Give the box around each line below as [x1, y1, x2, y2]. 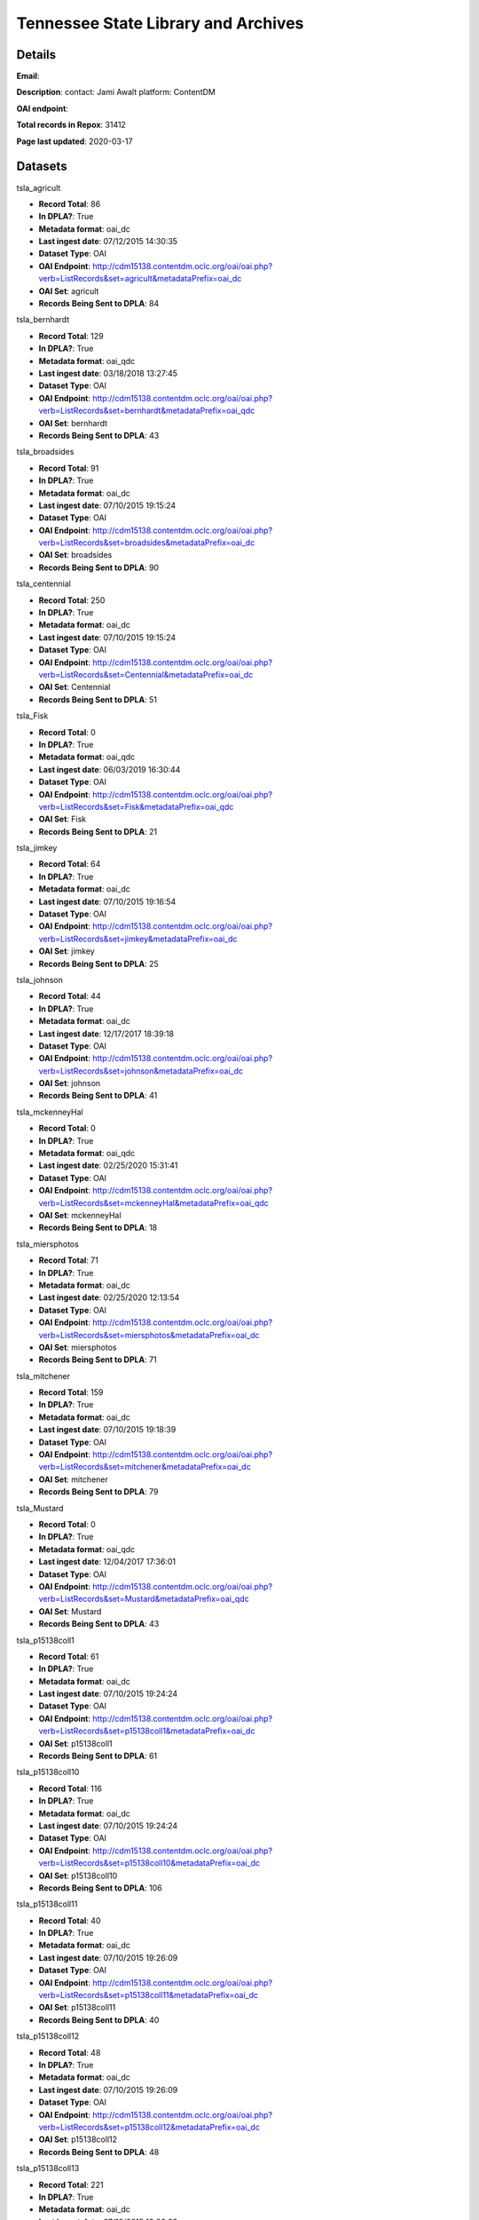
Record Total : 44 [38, 991, 101, 1002]
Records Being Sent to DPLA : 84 [38, 298, 160, 309]
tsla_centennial [16, 578, 71, 590]
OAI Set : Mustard [38, 1606, 102, 1616]
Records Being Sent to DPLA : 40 [38, 2014, 160, 2025]
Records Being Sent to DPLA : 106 [38, 1883, 163, 1893]
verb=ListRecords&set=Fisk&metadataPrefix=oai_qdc [38, 801, 234, 812]
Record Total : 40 [38, 1915, 101, 1926]
